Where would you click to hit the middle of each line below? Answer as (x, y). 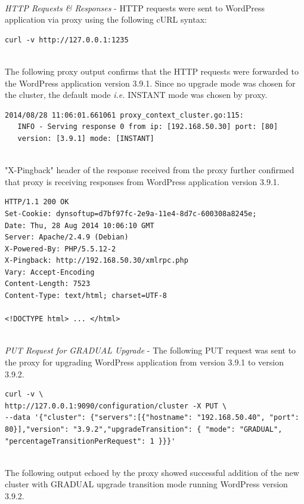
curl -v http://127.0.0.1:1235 (67, 40)
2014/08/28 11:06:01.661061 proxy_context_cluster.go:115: (124, 115)
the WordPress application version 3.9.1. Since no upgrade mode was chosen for (150, 83)
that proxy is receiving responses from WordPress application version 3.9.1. (142, 181)
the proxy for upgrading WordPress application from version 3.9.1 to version (144, 362)
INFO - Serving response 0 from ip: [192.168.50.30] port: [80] (148, 127)
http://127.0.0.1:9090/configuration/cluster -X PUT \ (116, 406)
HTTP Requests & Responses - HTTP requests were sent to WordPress (135, 7)
